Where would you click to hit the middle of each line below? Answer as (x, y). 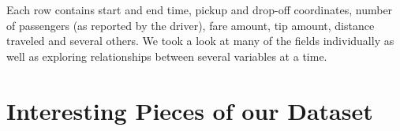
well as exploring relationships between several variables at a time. (167, 56)
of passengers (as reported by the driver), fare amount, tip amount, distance (191, 25)
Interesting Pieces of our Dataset (190, 110)
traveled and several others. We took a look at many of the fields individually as (200, 41)
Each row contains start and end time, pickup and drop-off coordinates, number (200, 9)
